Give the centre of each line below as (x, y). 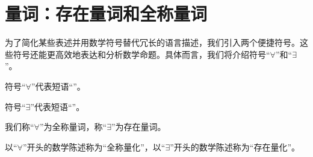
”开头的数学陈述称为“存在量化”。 (235, 146)
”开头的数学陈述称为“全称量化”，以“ (94, 146)
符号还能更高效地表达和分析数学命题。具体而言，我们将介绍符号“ (141, 54)
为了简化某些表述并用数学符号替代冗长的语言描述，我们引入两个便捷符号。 (152, 42)
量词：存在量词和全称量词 (106, 14)
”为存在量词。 (138, 127)
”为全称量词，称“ (73, 127)
